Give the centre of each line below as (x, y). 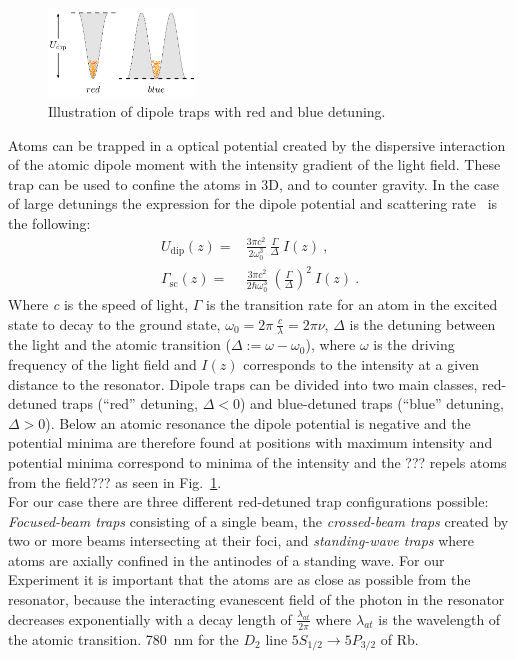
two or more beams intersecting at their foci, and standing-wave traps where (241, 540)
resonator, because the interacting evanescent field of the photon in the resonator (256, 599)
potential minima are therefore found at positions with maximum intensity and (250, 442)
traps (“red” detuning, (129, 403)
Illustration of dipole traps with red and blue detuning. (217, 111)
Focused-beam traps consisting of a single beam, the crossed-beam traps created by (258, 520)
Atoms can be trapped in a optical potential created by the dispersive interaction (257, 144)
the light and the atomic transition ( (119, 344)
